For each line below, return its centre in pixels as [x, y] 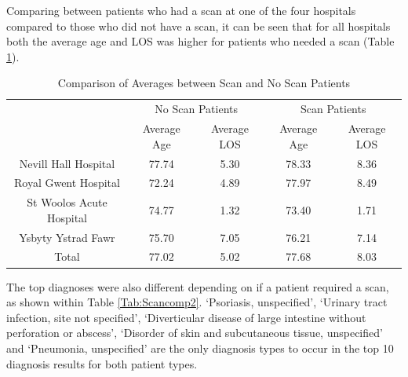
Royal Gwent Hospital [67, 183]
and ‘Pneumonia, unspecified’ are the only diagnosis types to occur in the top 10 [200, 348]
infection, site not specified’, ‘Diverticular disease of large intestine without [186, 317]
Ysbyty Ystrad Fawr [67, 237]
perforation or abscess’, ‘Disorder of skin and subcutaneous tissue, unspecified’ [195, 333]
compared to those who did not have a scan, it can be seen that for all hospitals [199, 26]
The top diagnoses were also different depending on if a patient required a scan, [198, 286]
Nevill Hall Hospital [67, 163]
